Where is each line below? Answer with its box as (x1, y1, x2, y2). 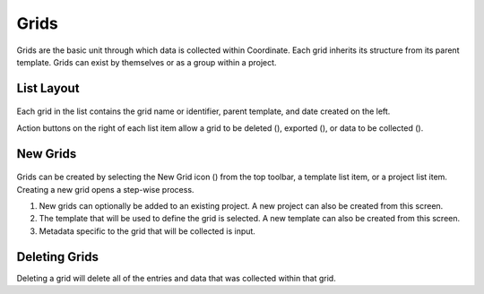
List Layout (16, 81, 80, 96)
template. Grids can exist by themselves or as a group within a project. (16, 56, 277, 67)
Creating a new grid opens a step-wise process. (16, 184, 194, 195)
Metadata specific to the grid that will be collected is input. (39, 225, 255, 237)
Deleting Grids (16, 249, 99, 264)
